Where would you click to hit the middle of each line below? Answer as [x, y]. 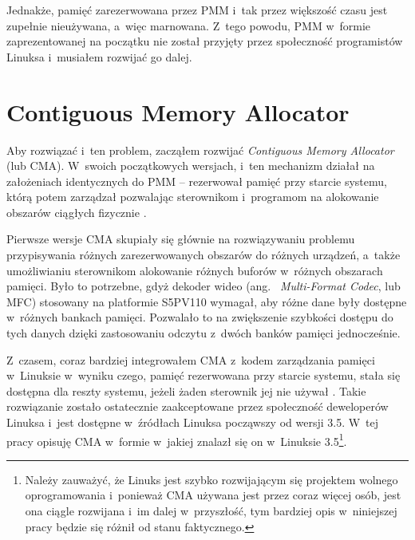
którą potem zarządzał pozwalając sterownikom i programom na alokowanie [193, 197]
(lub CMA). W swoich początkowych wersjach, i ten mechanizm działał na [191, 166]
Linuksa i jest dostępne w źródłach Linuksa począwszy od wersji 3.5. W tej [193, 422]
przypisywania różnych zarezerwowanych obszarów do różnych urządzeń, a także [204, 255]
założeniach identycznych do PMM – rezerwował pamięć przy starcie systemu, [197, 181]
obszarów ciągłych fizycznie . [77, 212]
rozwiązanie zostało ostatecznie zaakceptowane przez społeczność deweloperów [198, 406]
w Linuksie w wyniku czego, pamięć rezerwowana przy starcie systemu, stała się [204, 375]
